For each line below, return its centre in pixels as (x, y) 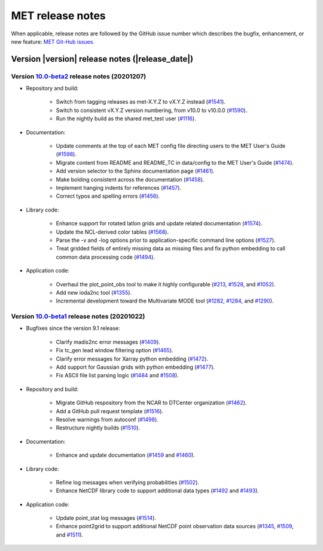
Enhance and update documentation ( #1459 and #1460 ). (126, 455)
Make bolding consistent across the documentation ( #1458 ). (130, 179)
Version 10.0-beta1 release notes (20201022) (78, 316)
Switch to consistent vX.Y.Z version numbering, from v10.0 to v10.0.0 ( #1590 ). (152, 110)
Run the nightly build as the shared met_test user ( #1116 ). (126, 119)
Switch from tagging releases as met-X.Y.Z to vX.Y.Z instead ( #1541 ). (141, 102)
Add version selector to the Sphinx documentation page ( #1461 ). (135, 171)
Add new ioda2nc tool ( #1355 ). (94, 292)
